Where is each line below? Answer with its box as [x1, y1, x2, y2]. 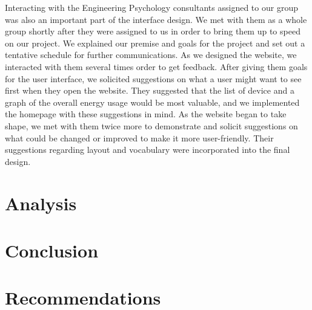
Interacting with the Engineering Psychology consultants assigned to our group [5, 1, 298, 13]
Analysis [5, 190, 77, 215]
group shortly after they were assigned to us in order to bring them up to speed [5, 25, 300, 37]
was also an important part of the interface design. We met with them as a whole [5, 13, 307, 25]
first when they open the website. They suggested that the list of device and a [5, 84, 294, 97]
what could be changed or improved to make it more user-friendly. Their [5, 131, 274, 144]
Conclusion [5, 237, 99, 262]
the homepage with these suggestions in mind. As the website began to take [5, 108, 287, 120]
